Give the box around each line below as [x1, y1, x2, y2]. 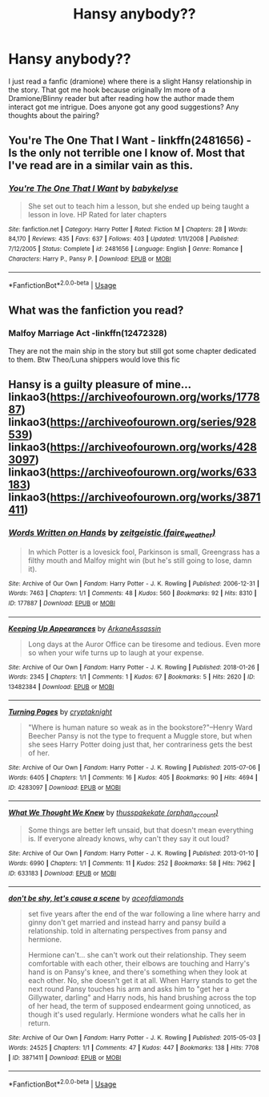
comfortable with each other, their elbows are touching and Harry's [27, 959, 251, 969]
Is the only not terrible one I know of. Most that [8, 146, 246, 160]
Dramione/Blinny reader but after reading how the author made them [8, 93, 235, 103]
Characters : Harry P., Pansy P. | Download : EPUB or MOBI [8, 254, 171, 263]
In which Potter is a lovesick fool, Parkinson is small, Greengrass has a [27, 547, 260, 557]
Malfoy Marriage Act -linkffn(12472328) [8, 328, 167, 339]
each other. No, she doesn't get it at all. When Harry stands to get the [27, 976, 258, 986]
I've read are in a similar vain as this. [8, 159, 194, 172]
